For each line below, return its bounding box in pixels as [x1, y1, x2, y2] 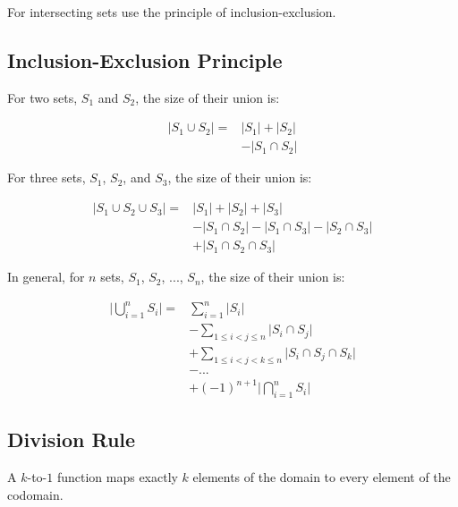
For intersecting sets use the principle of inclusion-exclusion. [7, 3, 336, 21]
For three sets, [7, 168, 86, 187]
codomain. [7, 485, 64, 503]
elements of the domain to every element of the [192, 468, 451, 486]
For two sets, [7, 88, 78, 106]
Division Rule [7, 426, 136, 453]
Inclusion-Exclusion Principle [7, 46, 283, 73]
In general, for [7, 267, 85, 286]
